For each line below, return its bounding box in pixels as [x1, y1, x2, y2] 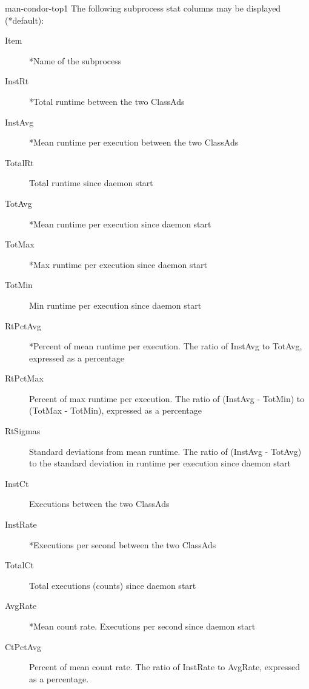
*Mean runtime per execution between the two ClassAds [29, 136, 239, 149]
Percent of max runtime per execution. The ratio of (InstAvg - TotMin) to [29, 392, 305, 405]
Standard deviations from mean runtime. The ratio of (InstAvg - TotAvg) [29, 445, 302, 457]
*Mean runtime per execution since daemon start [29, 217, 211, 230]
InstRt [5, 75, 29, 87]
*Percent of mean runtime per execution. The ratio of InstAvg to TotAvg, [29, 340, 302, 352]
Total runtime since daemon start [29, 176, 153, 189]
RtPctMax [5, 372, 44, 385]
